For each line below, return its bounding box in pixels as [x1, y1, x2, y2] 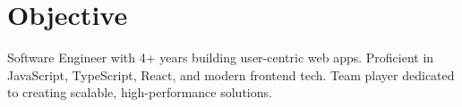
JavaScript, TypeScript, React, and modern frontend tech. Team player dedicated [7, 65, 455, 84]
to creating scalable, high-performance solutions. [7, 83, 272, 102]
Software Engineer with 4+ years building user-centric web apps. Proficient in [7, 48, 434, 67]
